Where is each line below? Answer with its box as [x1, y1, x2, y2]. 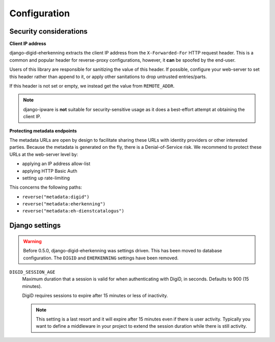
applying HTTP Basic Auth [22, 168, 77, 174]
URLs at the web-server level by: [9, 151, 78, 157]
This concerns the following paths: [9, 184, 82, 191]
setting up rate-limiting [22, 175, 70, 181]
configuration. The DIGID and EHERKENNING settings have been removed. [23, 255, 179, 261]
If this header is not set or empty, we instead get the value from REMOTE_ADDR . [9, 83, 175, 89]
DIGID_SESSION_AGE [9, 269, 56, 275]
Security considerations [9, 27, 88, 36]
